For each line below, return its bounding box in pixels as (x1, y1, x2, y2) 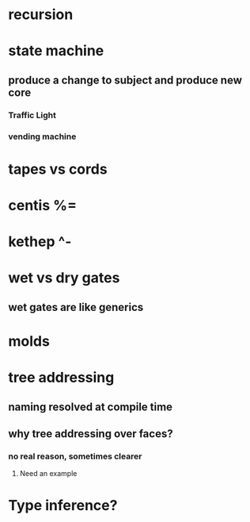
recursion (8, 6, 74, 24)
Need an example (19, 469, 78, 478)
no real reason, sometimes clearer (8, 451, 142, 462)
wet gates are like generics (8, 300, 144, 314)
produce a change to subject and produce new (8, 73, 243, 86)
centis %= (8, 196, 78, 214)
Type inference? (8, 497, 118, 515)
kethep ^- (8, 232, 72, 251)
